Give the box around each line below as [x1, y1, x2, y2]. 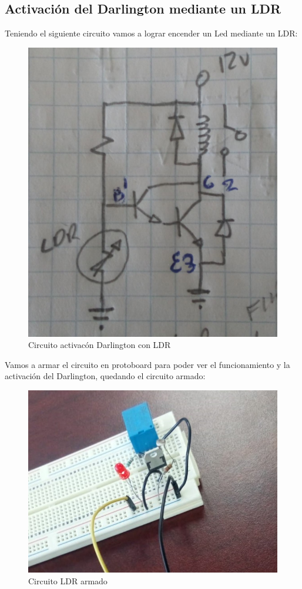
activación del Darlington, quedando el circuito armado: [5, 370, 206, 382]
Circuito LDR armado [28, 574, 108, 587]
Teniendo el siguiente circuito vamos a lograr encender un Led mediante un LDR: [5, 27, 298, 39]
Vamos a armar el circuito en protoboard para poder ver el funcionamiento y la [5, 358, 290, 370]
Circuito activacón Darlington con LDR [28, 339, 171, 351]
